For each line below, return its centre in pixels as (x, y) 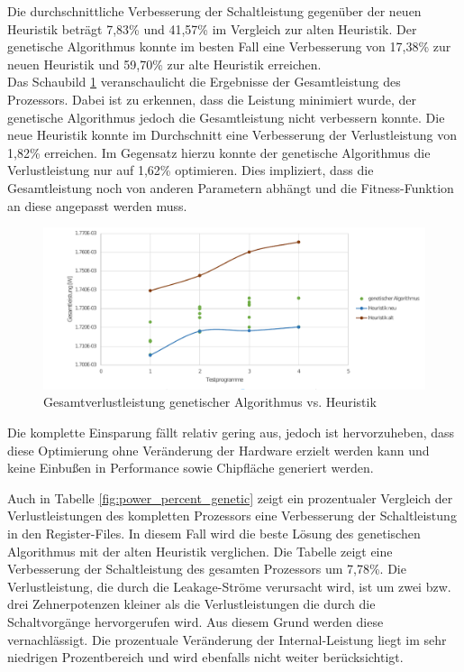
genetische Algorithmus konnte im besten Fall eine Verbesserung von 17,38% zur (229, 46)
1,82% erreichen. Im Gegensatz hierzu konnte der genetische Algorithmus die (219, 152)
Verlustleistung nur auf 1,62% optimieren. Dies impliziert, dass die (191, 170)
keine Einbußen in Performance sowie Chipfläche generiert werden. (191, 468)
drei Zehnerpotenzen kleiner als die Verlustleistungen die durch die (191, 604)
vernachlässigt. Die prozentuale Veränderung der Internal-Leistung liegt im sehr (227, 639)
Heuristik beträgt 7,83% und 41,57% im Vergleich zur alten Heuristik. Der (212, 28)
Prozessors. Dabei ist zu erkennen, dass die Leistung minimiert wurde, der (212, 99)
